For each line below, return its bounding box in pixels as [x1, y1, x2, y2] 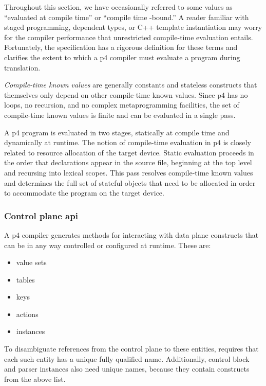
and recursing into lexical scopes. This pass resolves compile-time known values [4, 167, 253, 178]
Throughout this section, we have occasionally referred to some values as [4, 2, 233, 12]
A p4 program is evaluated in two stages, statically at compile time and [4, 127, 230, 137]
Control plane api [4, 209, 78, 222]
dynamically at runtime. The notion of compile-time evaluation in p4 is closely [4, 137, 251, 148]
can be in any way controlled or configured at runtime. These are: [4, 239, 211, 250]
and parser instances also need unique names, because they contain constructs [4, 363, 250, 374]
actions [16, 308, 39, 319]
